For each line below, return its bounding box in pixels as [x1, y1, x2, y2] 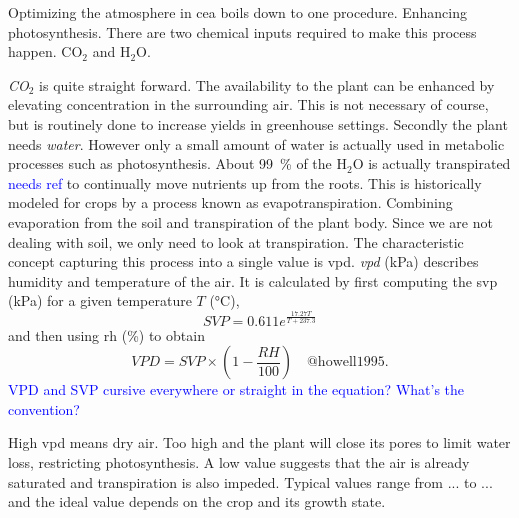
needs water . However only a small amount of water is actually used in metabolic [8, 133, 505, 154]
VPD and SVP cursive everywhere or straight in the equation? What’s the [8, 379, 465, 400]
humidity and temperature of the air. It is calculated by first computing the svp [8, 270, 498, 291]
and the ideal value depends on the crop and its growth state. [8, 491, 386, 512]
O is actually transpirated [352, 153, 511, 174]
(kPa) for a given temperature [8, 290, 192, 311]
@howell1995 [306, 355, 385, 370]
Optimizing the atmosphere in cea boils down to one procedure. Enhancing [8, 2, 467, 22]
